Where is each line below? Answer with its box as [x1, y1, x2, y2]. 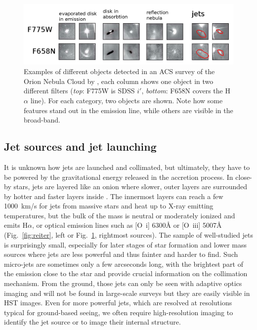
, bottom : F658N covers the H [141, 85, 230, 96]
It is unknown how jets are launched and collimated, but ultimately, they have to [4, 162, 250, 172]
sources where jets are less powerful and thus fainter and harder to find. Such [4, 249, 238, 259]
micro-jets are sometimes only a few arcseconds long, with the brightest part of [4, 258, 243, 269]
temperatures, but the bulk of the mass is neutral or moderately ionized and [4, 210, 235, 220]
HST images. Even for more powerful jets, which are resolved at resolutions [4, 297, 232, 308]
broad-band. [24, 115, 60, 125]
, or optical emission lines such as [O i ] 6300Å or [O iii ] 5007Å [32, 220, 222, 230]
